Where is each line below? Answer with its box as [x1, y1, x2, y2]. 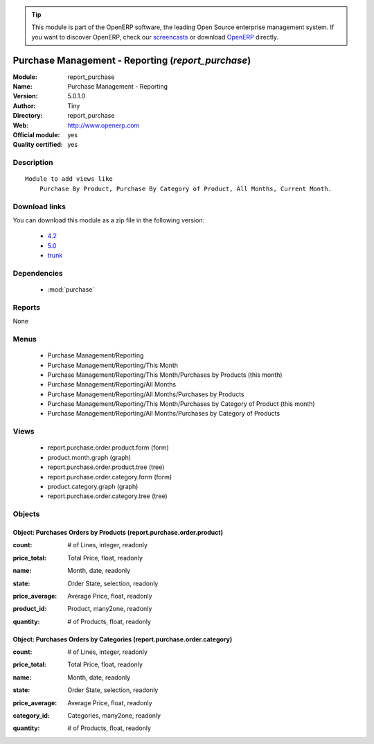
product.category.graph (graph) [47, 482, 139, 490]
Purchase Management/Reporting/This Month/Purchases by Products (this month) [47, 371, 283, 379]
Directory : [12, 112, 43, 120]
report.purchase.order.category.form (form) [47, 472, 172, 481]
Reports [12, 302, 41, 312]
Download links [12, 202, 66, 211]
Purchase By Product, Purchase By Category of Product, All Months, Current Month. [39, 184, 332, 193]
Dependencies [12, 268, 64, 278]
